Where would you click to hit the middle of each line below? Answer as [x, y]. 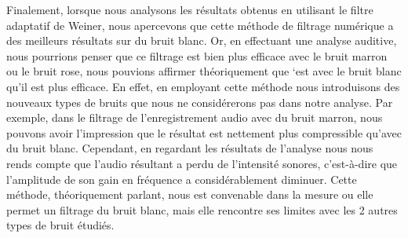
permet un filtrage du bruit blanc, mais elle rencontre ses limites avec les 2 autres [202, 209]
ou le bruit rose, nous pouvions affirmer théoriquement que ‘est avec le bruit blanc [204, 71]
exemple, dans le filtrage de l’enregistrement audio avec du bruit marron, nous [195, 117]
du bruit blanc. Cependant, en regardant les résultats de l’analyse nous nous [190, 148]
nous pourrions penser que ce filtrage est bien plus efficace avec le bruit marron [197, 55]
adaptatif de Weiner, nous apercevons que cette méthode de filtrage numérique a [200, 25]
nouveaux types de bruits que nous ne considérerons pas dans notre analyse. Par [200, 102]
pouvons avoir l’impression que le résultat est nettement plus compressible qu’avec [204, 132]
